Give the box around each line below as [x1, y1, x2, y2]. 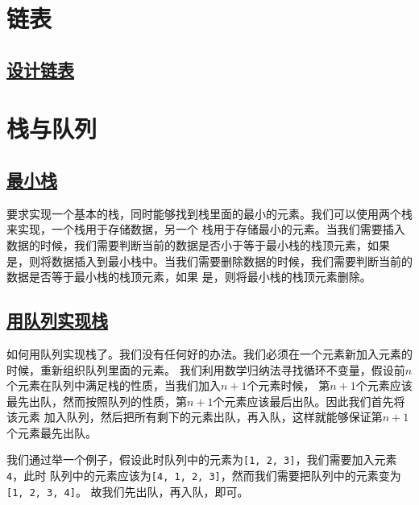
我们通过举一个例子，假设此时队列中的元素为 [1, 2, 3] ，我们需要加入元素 [6, 451, 397, 468]
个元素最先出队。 [6, 424, 97, 441]
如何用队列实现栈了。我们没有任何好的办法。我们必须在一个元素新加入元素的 [6, 345, 413, 362]
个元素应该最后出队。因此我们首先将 [213, 392, 405, 409]
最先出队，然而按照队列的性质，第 [6, 392, 187, 409]
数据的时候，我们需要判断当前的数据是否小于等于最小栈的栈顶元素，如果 [6, 236, 390, 253]
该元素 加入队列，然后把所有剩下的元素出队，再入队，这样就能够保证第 [6, 408, 383, 425]
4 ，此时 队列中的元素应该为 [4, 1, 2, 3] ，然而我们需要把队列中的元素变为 [6, 467, 401, 484]
